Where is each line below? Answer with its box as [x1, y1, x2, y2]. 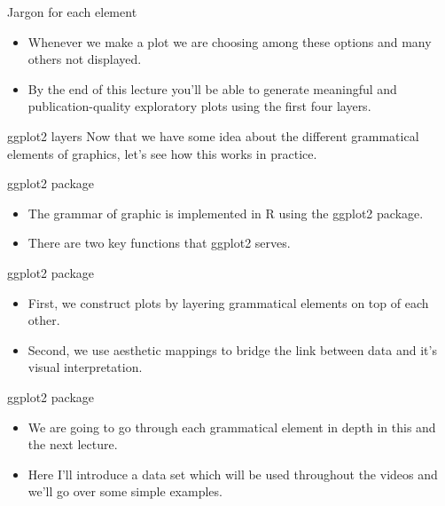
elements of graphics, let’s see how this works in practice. [7, 144, 317, 162]
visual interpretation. [27, 358, 143, 376]
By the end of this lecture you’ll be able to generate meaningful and [27, 79, 397, 98]
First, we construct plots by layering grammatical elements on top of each [27, 293, 429, 312]
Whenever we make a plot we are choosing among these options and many [27, 32, 432, 51]
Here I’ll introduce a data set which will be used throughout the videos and [27, 464, 438, 483]
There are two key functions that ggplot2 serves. [27, 233, 291, 252]
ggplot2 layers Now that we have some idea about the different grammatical [7, 126, 419, 145]
